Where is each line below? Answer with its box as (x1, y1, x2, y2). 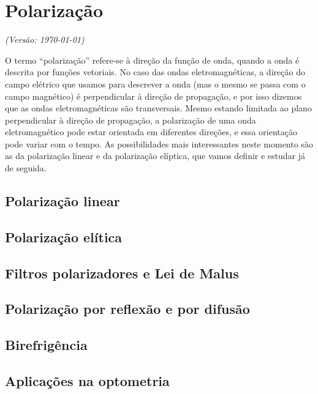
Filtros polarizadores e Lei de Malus (5, 263, 239, 282)
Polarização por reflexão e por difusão (5, 299, 250, 318)
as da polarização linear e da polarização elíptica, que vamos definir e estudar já (5, 149, 306, 162)
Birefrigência (5, 335, 88, 354)
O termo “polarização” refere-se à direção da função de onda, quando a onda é (5, 53, 300, 66)
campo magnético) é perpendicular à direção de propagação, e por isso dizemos (5, 89, 302, 102)
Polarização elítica (5, 227, 123, 246)
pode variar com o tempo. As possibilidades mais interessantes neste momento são (5, 137, 313, 150)
